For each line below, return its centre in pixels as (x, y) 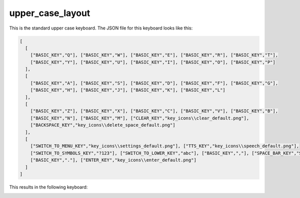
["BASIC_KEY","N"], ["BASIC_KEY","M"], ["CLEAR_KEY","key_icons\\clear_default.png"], (140, 118)
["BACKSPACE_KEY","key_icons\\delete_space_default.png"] (103, 125)
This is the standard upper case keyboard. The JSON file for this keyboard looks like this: (101, 28)
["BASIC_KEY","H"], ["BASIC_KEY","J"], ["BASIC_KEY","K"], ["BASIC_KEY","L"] (128, 90)
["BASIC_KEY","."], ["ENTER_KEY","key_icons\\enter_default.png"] (113, 160)
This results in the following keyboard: (48, 187)
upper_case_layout (50, 13)
